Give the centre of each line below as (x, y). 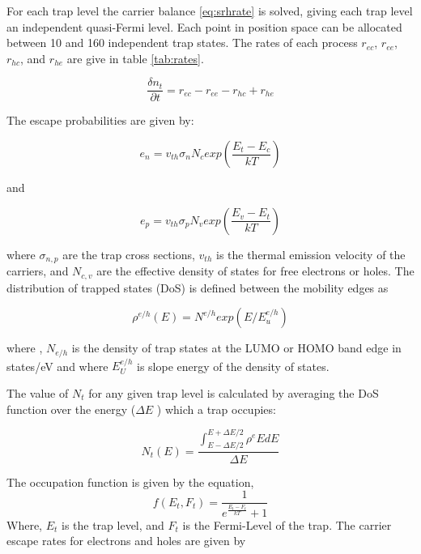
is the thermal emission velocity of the (310, 254)
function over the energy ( (71, 409)
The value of (38, 392)
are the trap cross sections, (129, 254)
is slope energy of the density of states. (233, 366)
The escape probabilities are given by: (100, 120)
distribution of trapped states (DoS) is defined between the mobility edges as (198, 287)
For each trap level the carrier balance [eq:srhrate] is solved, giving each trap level (210, 11)
